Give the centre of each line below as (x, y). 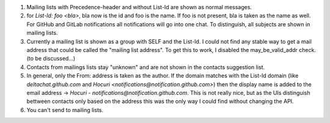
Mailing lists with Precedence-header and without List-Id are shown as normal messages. (139, 7)
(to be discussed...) (51, 59)
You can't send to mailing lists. (65, 110)
